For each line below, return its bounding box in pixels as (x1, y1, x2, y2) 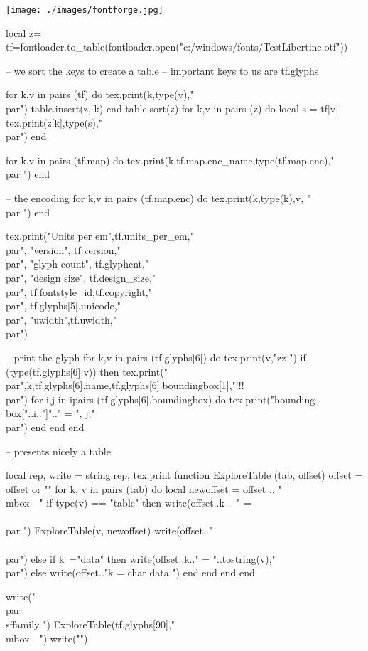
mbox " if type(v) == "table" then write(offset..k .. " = (6, 495, 251, 510)
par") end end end (6, 419, 85, 434)
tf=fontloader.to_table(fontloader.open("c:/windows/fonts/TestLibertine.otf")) (6, 39, 348, 54)
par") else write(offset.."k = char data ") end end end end (6, 565, 255, 580)
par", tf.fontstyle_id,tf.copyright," (6, 284, 152, 299)
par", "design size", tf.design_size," (6, 270, 156, 285)
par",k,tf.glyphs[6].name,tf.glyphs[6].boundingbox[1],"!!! (6, 378, 244, 393)
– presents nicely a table (6, 443, 111, 458)
